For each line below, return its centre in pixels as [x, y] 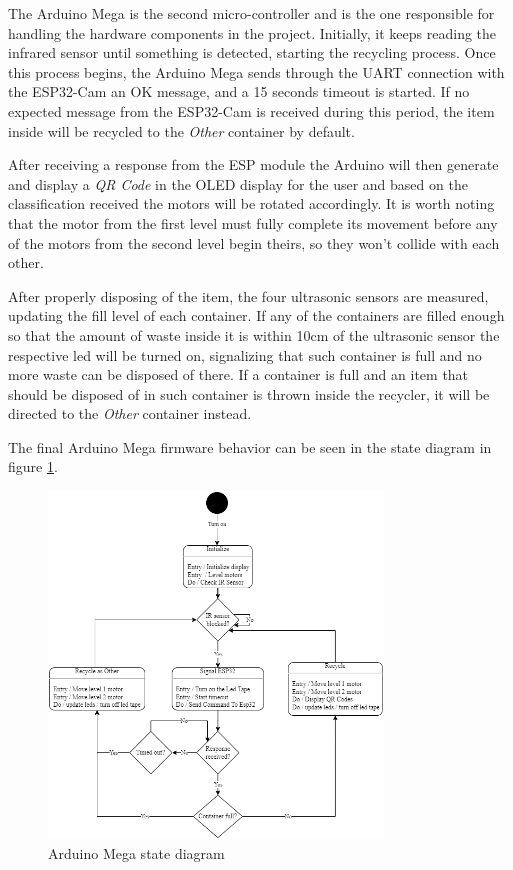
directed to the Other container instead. [130, 413]
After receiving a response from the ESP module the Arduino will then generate [253, 164]
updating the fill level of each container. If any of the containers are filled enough [256, 315]
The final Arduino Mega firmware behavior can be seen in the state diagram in [250, 446]
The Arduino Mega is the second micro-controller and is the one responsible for [251, 13]
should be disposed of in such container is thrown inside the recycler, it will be [249, 393]
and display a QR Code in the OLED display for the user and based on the [238, 183]
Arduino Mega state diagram [136, 852]
